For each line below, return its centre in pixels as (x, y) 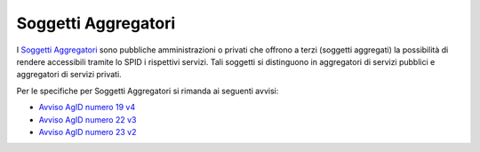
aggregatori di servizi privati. (69, 75)
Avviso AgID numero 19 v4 (87, 108)
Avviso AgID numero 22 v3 (88, 119)
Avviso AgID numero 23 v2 (88, 132)
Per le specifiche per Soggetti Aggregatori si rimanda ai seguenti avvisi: (148, 91)
